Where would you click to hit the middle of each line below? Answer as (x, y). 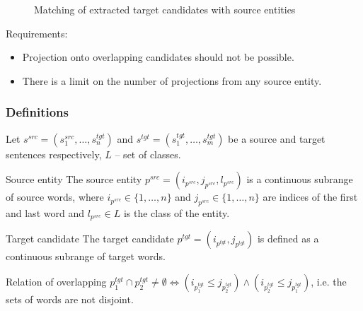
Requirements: (37, 33)
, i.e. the (329, 282)
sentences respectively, (54, 154)
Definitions (37, 112)
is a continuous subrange (300, 179)
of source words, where (55, 197)
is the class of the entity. (177, 212)
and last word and (45, 212)
